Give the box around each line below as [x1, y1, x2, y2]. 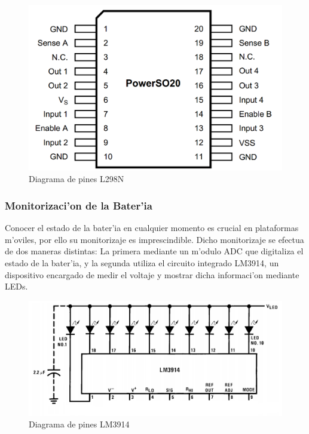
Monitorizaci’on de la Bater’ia [5, 198, 152, 213]
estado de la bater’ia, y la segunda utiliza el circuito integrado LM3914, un [5, 257, 279, 269]
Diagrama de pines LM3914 [29, 418, 130, 430]
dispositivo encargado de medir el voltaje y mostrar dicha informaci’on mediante [5, 268, 299, 281]
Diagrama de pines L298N [29, 173, 124, 185]
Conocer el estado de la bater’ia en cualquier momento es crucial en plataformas [5, 221, 299, 234]
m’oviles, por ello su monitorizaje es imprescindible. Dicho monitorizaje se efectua [5, 233, 304, 245]
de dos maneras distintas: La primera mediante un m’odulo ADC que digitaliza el [5, 245, 304, 257]
